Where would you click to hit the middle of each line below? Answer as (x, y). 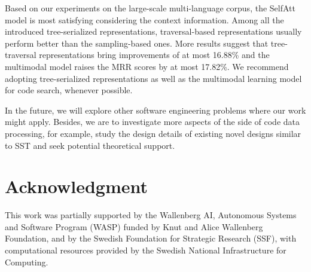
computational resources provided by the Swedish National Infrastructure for (146, 250)
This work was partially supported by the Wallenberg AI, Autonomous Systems (151, 215)
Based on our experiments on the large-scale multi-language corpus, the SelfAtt (150, 8)
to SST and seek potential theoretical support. (90, 145)
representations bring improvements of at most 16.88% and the (154, 55)
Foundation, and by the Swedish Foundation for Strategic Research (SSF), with (151, 238)
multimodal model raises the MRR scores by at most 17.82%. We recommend (147, 66)
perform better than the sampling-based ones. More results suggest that (137, 43)
